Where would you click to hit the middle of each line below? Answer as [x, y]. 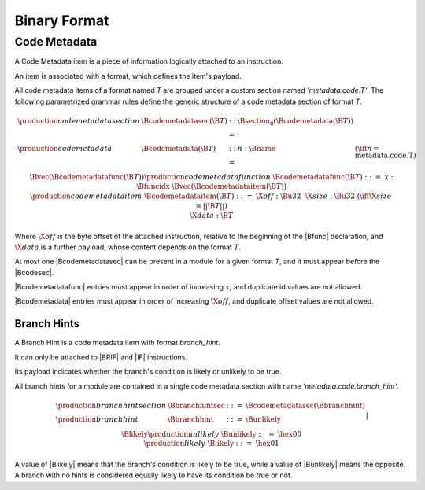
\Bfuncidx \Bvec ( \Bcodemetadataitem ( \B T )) [212, 186]
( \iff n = [367, 148]
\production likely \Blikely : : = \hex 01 [211, 444]
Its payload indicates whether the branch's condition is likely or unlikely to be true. [148, 372]
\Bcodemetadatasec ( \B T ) [185, 121]
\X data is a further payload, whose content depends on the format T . [128, 247]
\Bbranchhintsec [197, 405]
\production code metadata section [79, 121]
